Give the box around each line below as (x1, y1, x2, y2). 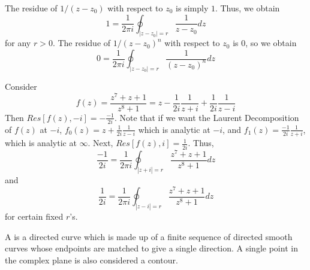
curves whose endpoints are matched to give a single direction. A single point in (5, 242, 298, 254)
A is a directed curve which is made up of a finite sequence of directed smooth (5, 230, 293, 242)
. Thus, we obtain (215, 2, 280, 14)
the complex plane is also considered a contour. (5, 253, 178, 266)
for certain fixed (5, 210, 64, 222)
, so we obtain (245, 37, 297, 49)
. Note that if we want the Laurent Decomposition (114, 111, 299, 123)
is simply (176, 2, 209, 14)
